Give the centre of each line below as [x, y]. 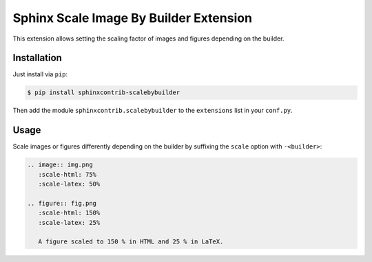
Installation [37, 58]
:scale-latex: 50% [69, 184]
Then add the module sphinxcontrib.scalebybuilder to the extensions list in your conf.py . [153, 111]
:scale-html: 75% [67, 174]
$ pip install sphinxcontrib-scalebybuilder [104, 92]
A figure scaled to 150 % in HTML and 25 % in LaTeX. [131, 242]
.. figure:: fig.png [62, 203]
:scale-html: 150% [69, 213]
